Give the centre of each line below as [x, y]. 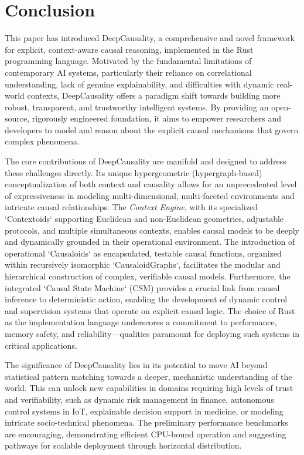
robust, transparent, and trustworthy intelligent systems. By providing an [137, 107]
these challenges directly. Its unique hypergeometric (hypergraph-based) [134, 172]
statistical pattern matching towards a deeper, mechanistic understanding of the [148, 376]
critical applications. [41, 345]
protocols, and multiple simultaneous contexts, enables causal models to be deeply [152, 230]
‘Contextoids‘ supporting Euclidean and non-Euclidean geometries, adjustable [144, 219]
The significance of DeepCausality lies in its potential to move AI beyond [136, 365]
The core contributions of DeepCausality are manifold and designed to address [146, 161]
